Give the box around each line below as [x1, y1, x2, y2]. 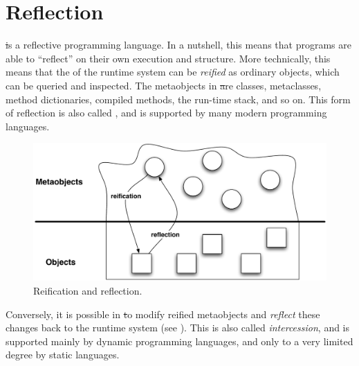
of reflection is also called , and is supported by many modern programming [6, 105, 327, 120]
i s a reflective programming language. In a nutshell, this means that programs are [6, 37, 351, 52]
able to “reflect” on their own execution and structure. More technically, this [6, 51, 331, 65]
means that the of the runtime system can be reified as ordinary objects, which [6, 64, 340, 79]
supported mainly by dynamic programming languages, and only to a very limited [6, 333, 353, 348]
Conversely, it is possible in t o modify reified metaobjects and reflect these [6, 306, 320, 321]
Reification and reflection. [33, 284, 142, 298]
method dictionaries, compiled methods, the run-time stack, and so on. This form [6, 91, 351, 106]
